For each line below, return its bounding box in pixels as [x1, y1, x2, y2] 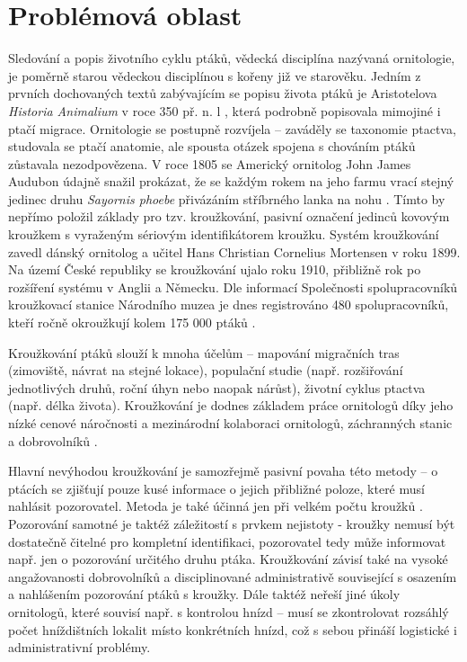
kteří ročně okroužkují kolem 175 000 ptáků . [8, 313, 256, 332]
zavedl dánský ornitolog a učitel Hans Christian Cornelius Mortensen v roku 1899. [8, 242, 461, 261]
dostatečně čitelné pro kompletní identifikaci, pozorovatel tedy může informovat [8, 532, 446, 550]
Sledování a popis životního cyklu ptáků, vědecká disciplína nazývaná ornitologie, [8, 49, 455, 67]
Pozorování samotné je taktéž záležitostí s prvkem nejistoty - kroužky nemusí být [8, 514, 455, 532]
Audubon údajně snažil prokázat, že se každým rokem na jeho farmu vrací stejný [8, 172, 454, 191]
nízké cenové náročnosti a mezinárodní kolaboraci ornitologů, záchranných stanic [8, 414, 453, 432]
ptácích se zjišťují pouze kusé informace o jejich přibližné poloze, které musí [8, 479, 425, 497]
